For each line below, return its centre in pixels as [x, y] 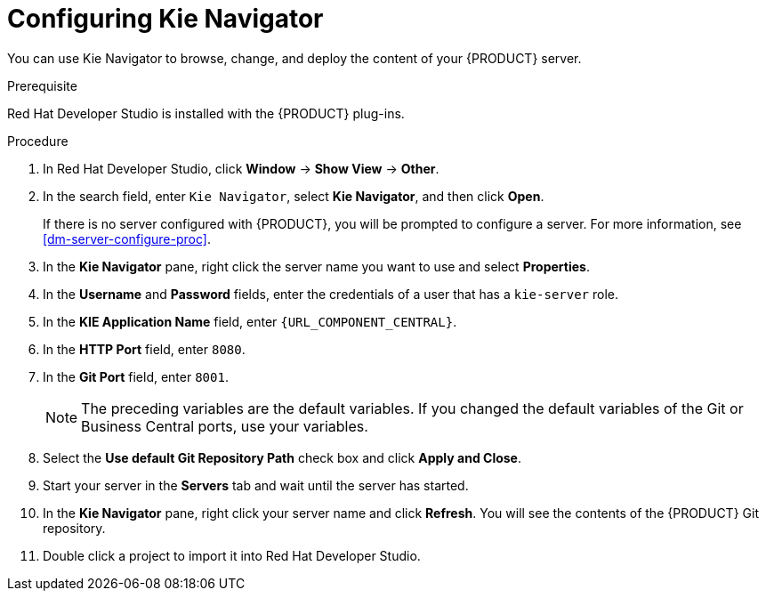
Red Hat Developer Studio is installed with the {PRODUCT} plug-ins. [206, 113]
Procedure [38, 141]
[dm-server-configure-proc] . [127, 238]
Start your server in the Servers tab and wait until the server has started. [256, 485]
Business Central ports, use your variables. [225, 426]
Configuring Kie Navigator [165, 19]
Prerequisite [42, 85]
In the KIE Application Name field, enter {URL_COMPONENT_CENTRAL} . [250, 321]
